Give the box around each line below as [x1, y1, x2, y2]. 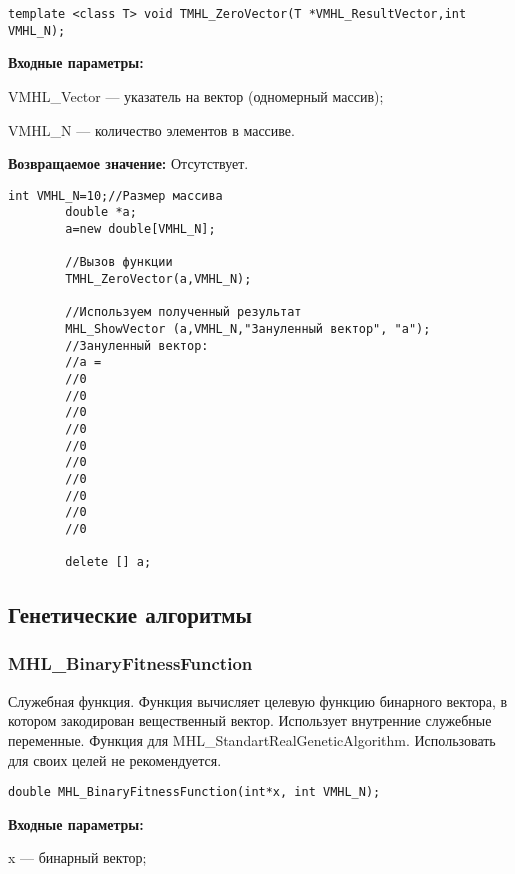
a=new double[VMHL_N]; [65, 222, 216, 236]
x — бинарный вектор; [8, 847, 147, 868]
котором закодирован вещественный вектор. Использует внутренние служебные [8, 710, 492, 731]
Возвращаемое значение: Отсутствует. [8, 153, 249, 174]
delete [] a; [65, 555, 152, 570]
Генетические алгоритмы [8, 599, 252, 630]
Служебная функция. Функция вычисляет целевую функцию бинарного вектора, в [8, 690, 508, 711]
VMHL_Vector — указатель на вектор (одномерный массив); [8, 85, 384, 106]
